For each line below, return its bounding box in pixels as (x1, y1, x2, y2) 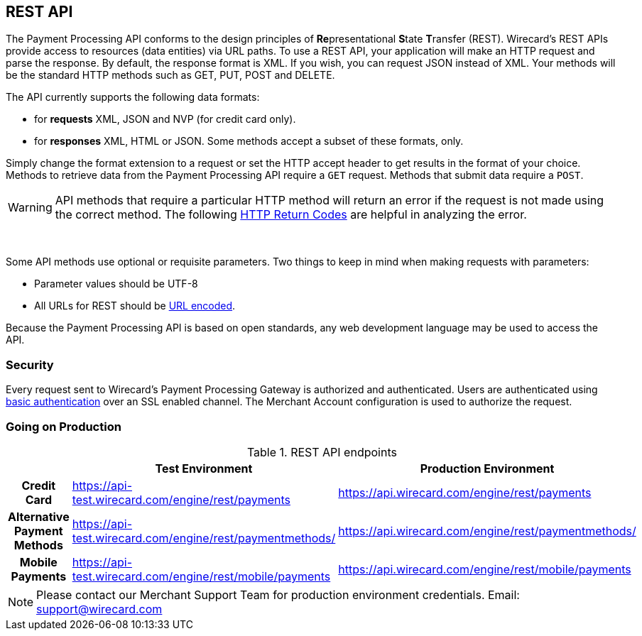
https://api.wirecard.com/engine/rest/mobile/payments (338, 561, 631, 576)
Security (6, 357, 54, 372)
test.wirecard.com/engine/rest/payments (72, 492, 290, 507)
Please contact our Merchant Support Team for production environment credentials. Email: (36, 587, 520, 602)
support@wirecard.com (36, 601, 163, 616)
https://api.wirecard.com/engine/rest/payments (338, 485, 592, 500)
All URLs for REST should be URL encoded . (34, 300, 236, 312)
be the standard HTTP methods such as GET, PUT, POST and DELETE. (6, 69, 335, 82)
